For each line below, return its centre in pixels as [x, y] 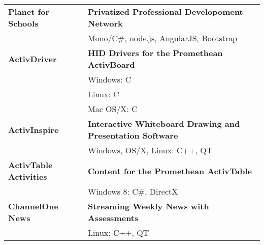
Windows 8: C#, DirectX [133, 191]
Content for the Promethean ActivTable [170, 171]
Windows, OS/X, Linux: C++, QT [150, 150]
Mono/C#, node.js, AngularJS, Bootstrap [162, 38]
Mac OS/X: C [112, 109]
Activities [28, 176]
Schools [23, 23]
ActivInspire [34, 129]
